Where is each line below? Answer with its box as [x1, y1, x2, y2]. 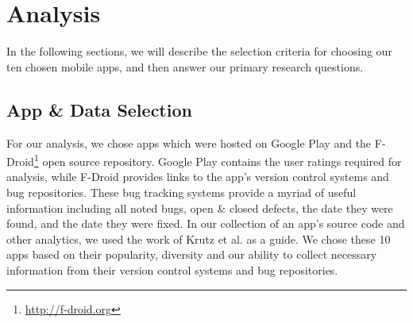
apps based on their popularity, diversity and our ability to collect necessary [6, 246, 377, 263]
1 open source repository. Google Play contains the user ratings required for [33, 151, 402, 169]
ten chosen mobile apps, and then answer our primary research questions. [6, 58, 364, 75]
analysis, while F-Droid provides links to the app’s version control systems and [6, 168, 389, 185]
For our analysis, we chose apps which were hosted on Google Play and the [6, 134, 372, 151]
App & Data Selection [6, 97, 192, 121]
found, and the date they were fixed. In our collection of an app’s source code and [6, 215, 405, 232]
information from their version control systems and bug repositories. [6, 261, 338, 278]
